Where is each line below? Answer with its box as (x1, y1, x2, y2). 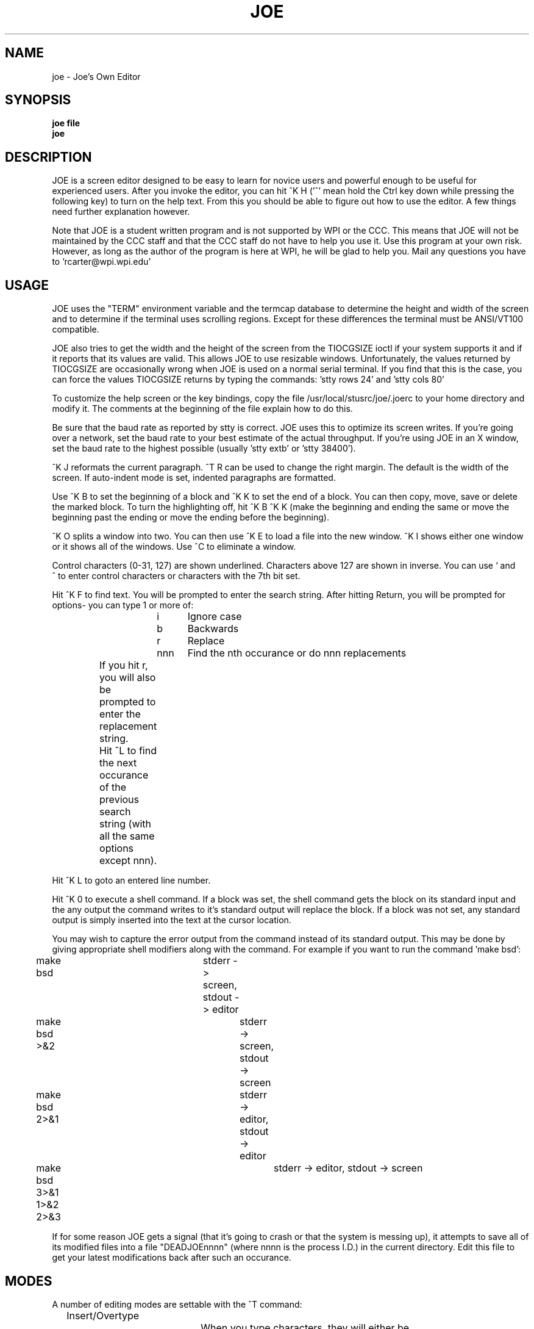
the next (99, 757, 137, 769)
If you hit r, (99, 659, 148, 672)
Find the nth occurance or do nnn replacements (187, 647, 407, 660)
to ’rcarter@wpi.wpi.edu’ (52, 256, 151, 267)
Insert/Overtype (66, 1309, 140, 1322)
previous (99, 793, 139, 806)
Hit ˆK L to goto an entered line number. (52, 875, 211, 886)
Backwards (187, 622, 239, 635)
